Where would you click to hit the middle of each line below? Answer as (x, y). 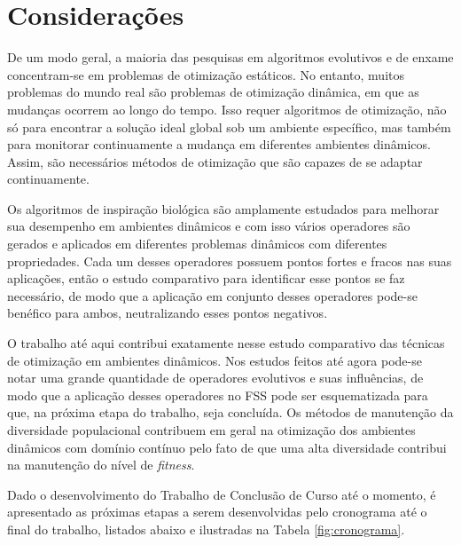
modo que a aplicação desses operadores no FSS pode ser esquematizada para (218, 395)
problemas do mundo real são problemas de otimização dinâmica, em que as (213, 92)
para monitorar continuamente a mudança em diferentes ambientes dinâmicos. (219, 144)
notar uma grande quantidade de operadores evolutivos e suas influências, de (215, 378)
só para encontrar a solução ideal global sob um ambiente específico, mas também (229, 126)
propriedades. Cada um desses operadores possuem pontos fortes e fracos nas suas (230, 261)
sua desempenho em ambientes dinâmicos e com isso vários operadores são (209, 226)
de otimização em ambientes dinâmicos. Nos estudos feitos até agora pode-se (215, 360)
